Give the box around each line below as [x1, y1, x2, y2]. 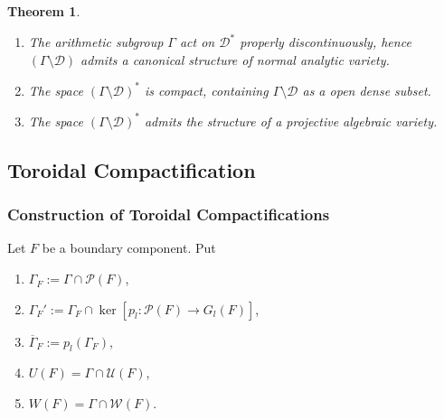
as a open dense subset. [302, 80, 431, 99]
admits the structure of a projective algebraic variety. [144, 111, 438, 130]
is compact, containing [144, 80, 269, 99]
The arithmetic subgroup [28, 33, 164, 51]
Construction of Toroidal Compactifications [7, 203, 330, 226]
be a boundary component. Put [42, 238, 216, 257]
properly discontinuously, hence [240, 33, 411, 51]
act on [179, 33, 215, 51]
